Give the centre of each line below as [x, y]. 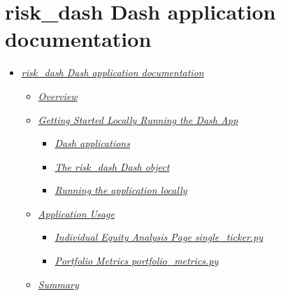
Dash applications [92, 143]
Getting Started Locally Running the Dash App [138, 119]
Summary [58, 284]
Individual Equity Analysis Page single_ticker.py [159, 237]
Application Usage [76, 213]
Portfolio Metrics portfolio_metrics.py [137, 261]
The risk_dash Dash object [112, 166]
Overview [58, 96]
